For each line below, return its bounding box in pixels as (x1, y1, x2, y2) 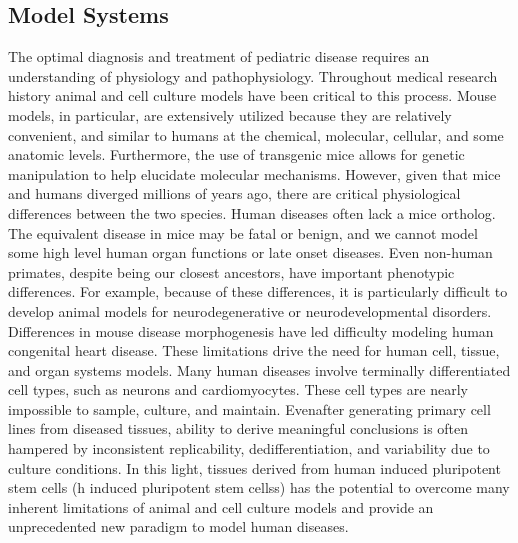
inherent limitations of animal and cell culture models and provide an (8, 496, 434, 517)
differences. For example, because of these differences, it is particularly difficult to (8, 281, 508, 302)
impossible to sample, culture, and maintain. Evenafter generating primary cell (8, 398, 491, 419)
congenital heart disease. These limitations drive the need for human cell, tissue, (8, 340, 500, 361)
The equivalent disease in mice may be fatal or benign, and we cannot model (8, 222, 478, 243)
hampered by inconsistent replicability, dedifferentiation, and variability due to (8, 438, 490, 459)
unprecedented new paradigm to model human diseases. (8, 516, 349, 537)
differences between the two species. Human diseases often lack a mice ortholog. (8, 202, 496, 223)
